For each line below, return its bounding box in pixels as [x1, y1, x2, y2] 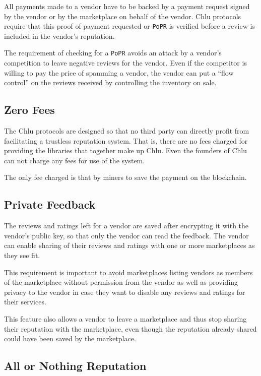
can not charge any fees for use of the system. [4, 155, 145, 165]
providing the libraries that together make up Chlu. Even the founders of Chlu [4, 145, 247, 156]
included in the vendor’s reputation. [4, 30, 115, 41]
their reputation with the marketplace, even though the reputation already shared [4, 323, 257, 334]
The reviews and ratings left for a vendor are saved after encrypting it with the [4, 220, 249, 231]
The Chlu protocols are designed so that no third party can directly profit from [4, 126, 249, 136]
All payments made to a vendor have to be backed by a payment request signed [4, 1, 250, 11]
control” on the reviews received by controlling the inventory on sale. [4, 77, 217, 88]
